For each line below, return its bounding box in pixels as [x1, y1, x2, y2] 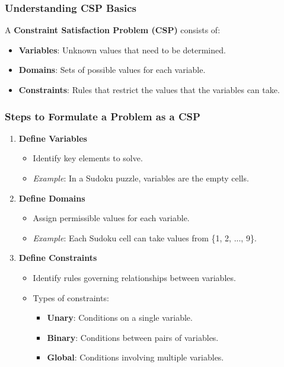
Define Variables [18, 132, 87, 144]
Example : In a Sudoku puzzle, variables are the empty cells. [33, 172, 249, 184]
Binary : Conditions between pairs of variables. [47, 331, 219, 343]
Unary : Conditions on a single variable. [47, 311, 193, 324]
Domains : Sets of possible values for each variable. [18, 63, 206, 76]
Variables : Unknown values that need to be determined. [18, 43, 226, 56]
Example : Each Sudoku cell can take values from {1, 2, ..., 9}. [33, 231, 257, 244]
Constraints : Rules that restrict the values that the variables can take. [18, 84, 280, 95]
